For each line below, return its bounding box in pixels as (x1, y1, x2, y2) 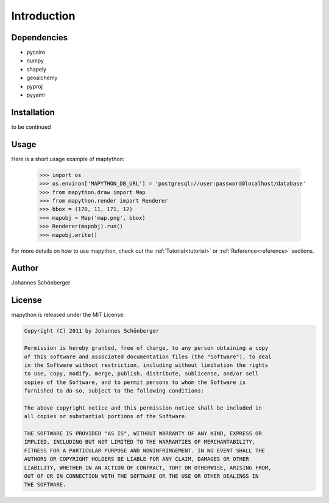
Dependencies (11, 32, 68, 43)
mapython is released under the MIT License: (11, 311, 125, 319)
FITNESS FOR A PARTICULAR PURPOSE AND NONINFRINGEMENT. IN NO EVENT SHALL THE (24, 447, 265, 454)
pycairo (26, 49, 46, 56)
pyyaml (26, 92, 45, 99)
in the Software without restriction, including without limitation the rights (24, 361, 269, 369)
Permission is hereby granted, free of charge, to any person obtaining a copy (24, 345, 269, 352)
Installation (11, 107, 55, 117)
